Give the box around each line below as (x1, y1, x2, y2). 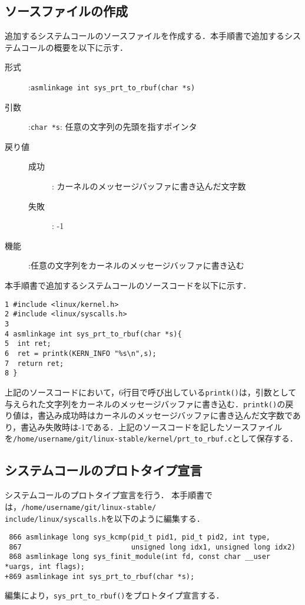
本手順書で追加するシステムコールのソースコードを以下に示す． (5, 279, 251, 292)
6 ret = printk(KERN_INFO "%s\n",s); (5, 349, 157, 358)
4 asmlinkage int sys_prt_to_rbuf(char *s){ (5, 329, 182, 338)
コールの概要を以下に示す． (21, 41, 128, 53)
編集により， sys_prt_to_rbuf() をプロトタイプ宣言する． (5, 589, 224, 601)
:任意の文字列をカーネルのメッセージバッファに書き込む (28, 259, 244, 272)
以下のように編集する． (114, 512, 205, 524)
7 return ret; (5, 359, 64, 368)
